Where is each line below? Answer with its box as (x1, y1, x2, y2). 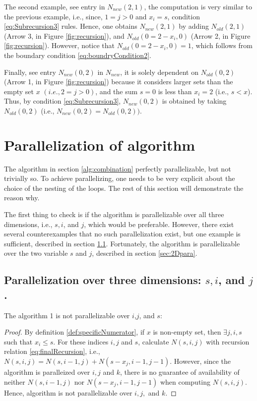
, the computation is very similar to (144, 1, 253, 11)
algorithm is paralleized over (4, 366, 90, 377)
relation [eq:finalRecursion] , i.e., (4, 346, 100, 356)
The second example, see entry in (4, 1, 105, 11)
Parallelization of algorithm (4, 134, 195, 155)
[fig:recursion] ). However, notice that (4, 40, 115, 51)
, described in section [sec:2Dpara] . (92, 248, 197, 258)
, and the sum (95, 86, 138, 96)
